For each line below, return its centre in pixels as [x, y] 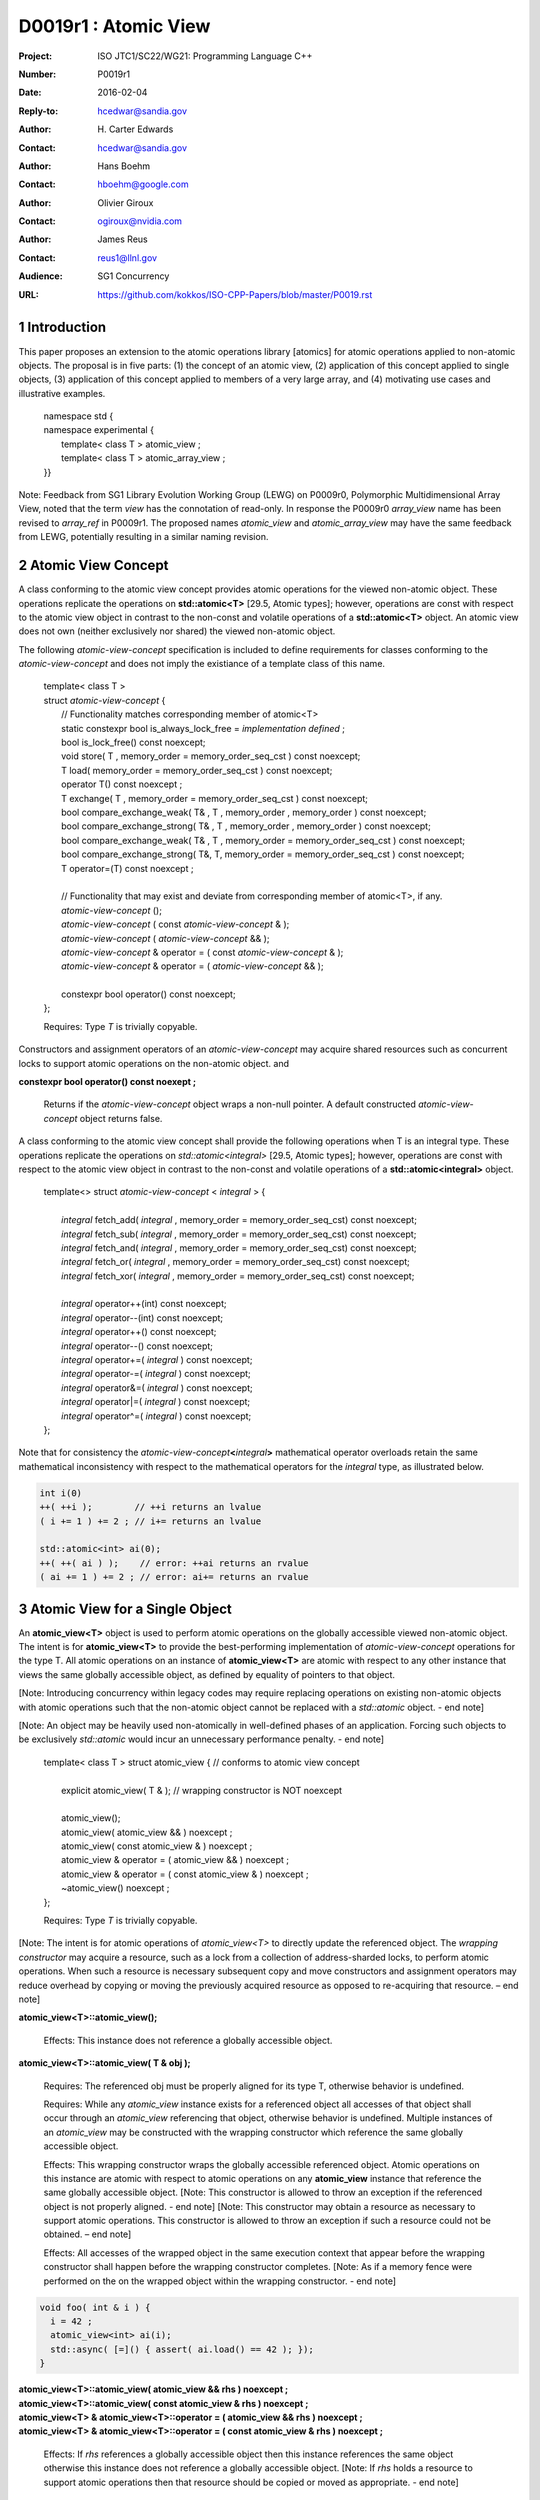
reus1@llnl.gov [127, 257]
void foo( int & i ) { [95, 2307]
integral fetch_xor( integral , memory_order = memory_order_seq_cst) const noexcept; [238, 1276]
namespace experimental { [99, 430]
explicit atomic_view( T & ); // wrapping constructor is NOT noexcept [202, 1790]
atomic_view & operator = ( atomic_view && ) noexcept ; [175, 1860]
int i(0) [61, 1493]
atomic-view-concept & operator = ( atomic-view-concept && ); [192, 966]
